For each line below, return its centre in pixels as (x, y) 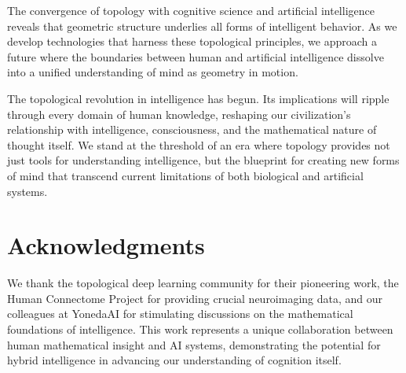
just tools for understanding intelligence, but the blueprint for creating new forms (203, 160)
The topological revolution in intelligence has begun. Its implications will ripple (198, 98)
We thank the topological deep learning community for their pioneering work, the (203, 283)
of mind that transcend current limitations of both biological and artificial (185, 175)
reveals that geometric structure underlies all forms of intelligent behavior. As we (202, 26)
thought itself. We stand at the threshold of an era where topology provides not (199, 144)
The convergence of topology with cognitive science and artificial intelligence (191, 10)
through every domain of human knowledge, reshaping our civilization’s (179, 114)
